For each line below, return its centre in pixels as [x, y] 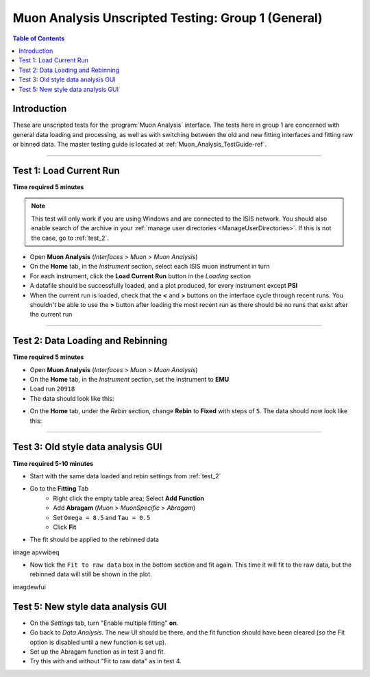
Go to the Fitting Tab [59, 489]
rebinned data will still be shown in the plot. [91, 574]
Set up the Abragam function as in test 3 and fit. [98, 652]
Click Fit [65, 527]
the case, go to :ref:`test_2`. [70, 238]
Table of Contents [39, 38]
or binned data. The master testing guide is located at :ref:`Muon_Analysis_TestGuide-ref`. [140, 145]
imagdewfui [29, 587]
